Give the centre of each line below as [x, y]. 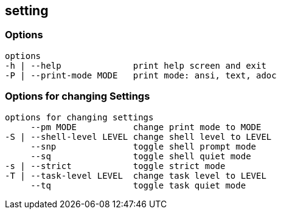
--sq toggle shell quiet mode [141, 156]
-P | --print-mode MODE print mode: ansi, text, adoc [141, 75]
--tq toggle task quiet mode [138, 185]
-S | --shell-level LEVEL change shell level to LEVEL [138, 136]
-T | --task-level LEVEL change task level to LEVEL [136, 175]
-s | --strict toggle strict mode [115, 166]
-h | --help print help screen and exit [136, 65]
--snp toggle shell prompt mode [144, 146]
